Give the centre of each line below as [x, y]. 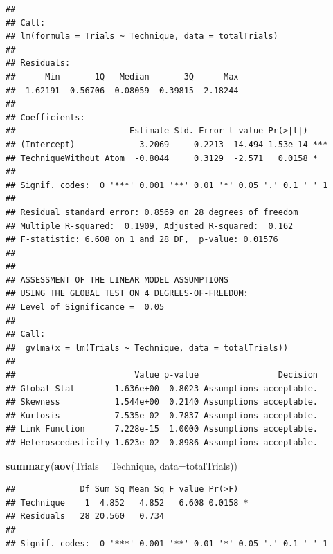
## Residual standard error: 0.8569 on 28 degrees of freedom [152, 212]
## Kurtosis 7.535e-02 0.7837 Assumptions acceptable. [162, 415]
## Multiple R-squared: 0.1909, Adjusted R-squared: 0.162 [150, 226]
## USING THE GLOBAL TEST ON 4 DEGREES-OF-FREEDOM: [127, 294]
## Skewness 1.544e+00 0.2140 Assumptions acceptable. [162, 402]
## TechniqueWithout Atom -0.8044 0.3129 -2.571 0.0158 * [162, 158]
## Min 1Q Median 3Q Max [122, 76]
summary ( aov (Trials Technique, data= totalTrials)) [122, 465]
